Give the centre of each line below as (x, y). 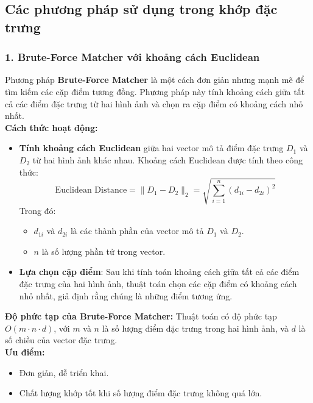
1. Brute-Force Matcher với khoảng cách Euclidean (132, 57)
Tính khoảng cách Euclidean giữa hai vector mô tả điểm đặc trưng (151, 148)
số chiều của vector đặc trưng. (61, 340)
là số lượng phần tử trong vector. (104, 251)
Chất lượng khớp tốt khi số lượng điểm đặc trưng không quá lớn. (141, 393)
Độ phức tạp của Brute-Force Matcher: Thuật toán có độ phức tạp (141, 316)
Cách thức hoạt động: (51, 127)
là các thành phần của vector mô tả (137, 231)
